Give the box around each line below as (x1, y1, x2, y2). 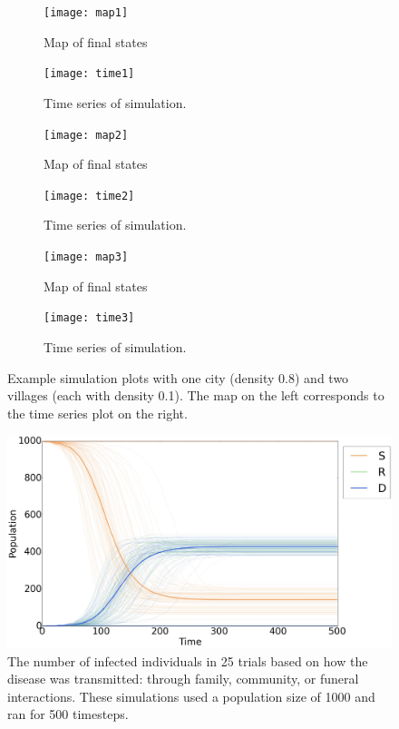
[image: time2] (44, 189, 135, 202)
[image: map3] (44, 251, 129, 263)
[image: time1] (44, 67, 135, 81)
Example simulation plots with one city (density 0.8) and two (7, 368, 349, 387)
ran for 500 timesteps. (7, 704, 129, 724)
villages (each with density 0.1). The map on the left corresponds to (7, 386, 384, 405)
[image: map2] (44, 128, 129, 142)
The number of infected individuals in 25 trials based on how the (7, 651, 368, 670)
